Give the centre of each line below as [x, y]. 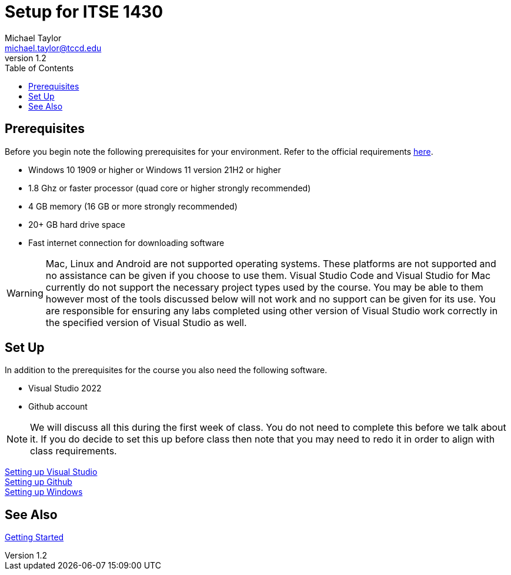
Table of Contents [39, 68]
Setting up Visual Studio [51, 472]
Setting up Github [39, 482]
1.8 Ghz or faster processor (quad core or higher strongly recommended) [170, 188]
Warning [25, 293]
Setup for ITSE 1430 [84, 12]
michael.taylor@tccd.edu [53, 48]
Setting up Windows [44, 492]
